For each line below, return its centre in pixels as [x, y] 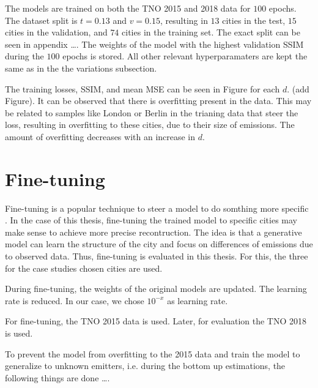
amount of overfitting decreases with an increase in [100, 136]
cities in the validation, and [56, 32]
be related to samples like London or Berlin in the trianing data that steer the [152, 112]
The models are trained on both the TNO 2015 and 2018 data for [128, 8]
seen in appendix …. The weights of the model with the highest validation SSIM [154, 44]
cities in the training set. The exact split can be [211, 32]
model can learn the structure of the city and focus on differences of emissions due [159, 244]
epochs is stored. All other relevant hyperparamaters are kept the [185, 56]
